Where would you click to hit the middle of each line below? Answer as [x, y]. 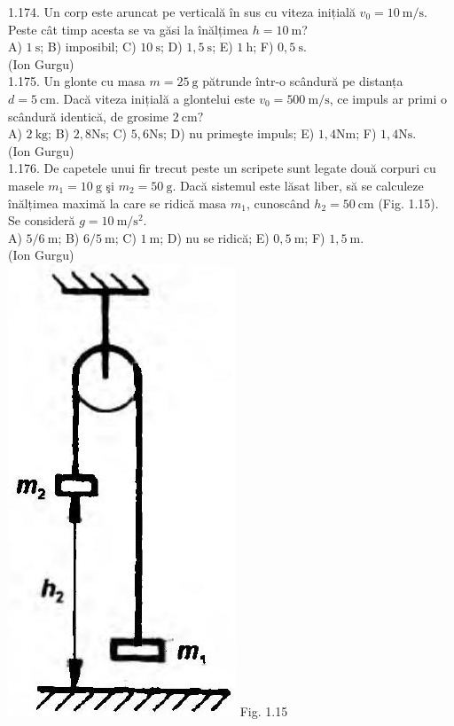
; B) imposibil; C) [88, 47]
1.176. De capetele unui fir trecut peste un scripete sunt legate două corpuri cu [222, 168]
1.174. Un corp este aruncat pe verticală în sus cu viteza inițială [182, 12]
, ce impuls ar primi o [388, 98]
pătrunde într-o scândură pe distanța [303, 81]
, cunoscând [278, 203]
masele [26, 185]
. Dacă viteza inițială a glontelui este [155, 98]
